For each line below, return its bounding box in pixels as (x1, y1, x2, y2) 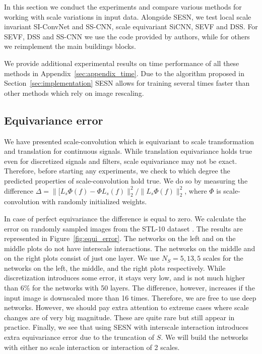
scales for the (203, 253, 243, 263)
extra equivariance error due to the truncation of (4, 332, 155, 342)
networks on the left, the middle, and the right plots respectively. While (4, 262, 226, 273)
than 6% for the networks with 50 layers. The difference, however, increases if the (4, 282, 255, 293)
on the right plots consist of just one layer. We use (4, 253, 160, 263)
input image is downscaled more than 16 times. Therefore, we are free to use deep (4, 292, 256, 303)
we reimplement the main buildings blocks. (4, 41, 136, 51)
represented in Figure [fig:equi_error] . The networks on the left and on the (4, 233, 236, 244)
